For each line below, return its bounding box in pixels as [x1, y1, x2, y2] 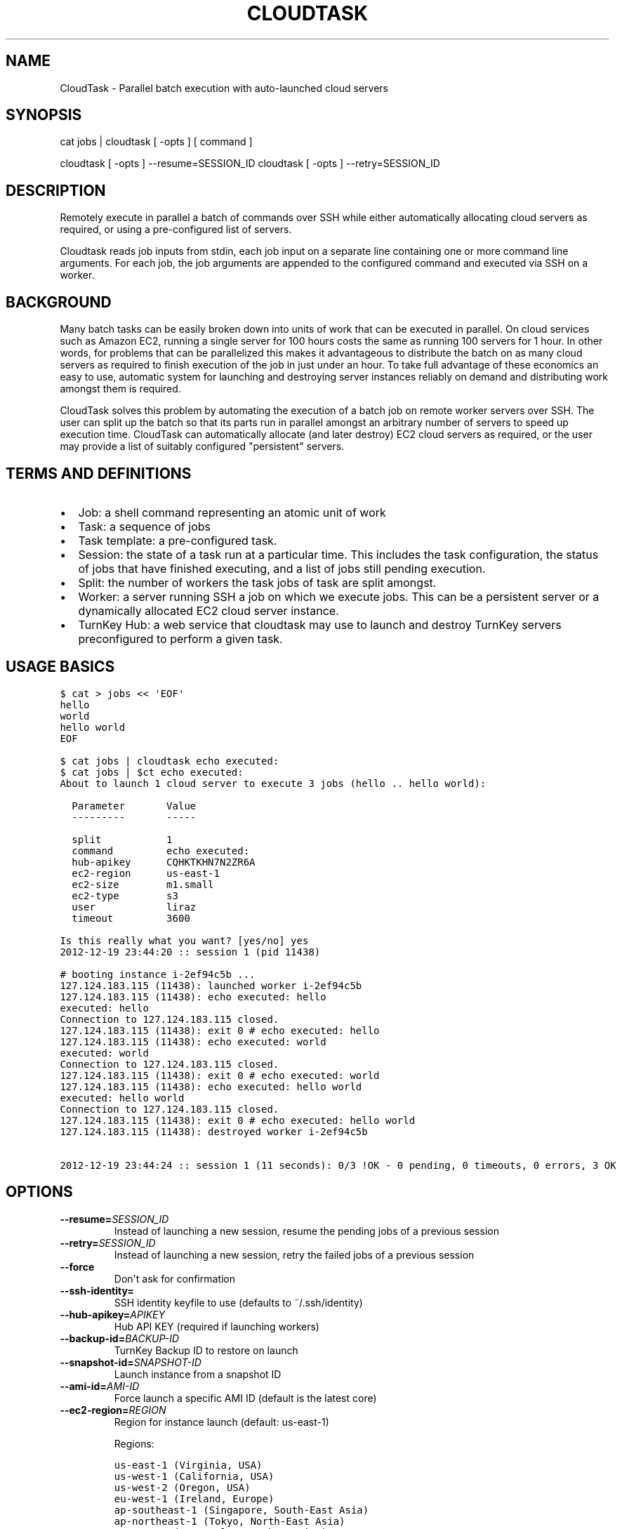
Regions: [114, 1437, 154, 1450]
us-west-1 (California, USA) [114, 1470, 274, 1482]
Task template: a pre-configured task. [78, 533, 277, 548]
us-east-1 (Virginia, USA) [114, 1459, 263, 1471]
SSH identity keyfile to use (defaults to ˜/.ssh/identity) [114, 1296, 363, 1309]
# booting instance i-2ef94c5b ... [60, 968, 256, 980]
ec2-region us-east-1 [72, 867, 220, 879]
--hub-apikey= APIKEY [60, 1308, 166, 1320]
